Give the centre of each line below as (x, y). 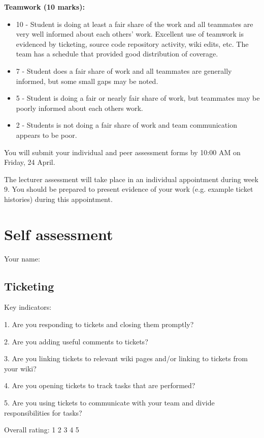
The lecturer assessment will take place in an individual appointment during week (131, 179)
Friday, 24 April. (30, 162)
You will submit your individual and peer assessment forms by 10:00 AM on (122, 152)
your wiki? (20, 368)
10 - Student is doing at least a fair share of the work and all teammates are (135, 24)
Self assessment (59, 234)
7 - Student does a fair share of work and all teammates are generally (124, 70)
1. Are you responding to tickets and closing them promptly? (99, 324)
